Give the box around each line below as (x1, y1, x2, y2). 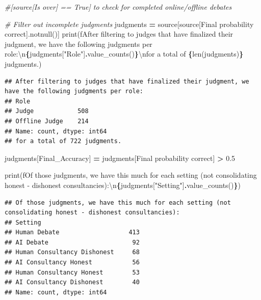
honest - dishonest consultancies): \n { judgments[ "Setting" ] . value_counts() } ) (5, 179, 241, 190)
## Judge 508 (5, 107, 89, 115)
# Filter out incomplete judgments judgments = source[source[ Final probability (5, 18, 254, 29)
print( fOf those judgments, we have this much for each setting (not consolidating (5, 170, 257, 180)
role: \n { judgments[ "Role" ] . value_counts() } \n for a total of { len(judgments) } (5, 48, 244, 59)
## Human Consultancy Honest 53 (5, 268, 140, 276)
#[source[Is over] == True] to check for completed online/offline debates (5, 2, 232, 12)
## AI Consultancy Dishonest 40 (5, 279, 140, 286)
